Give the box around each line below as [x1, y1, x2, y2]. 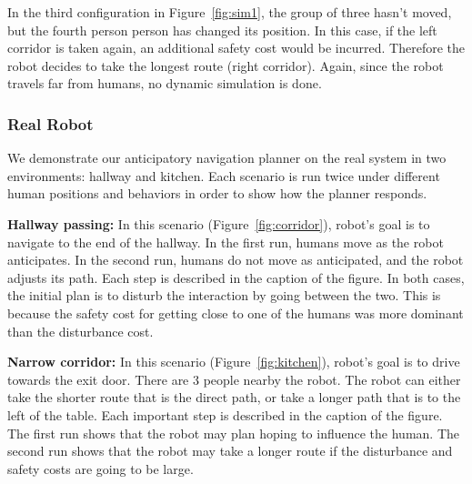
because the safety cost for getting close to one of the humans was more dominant [7, 303, 464, 322]
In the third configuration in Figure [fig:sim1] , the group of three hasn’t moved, [7, 3, 452, 21]
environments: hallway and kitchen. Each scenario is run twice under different [7, 166, 440, 185]
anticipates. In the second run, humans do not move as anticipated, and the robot [7, 250, 464, 269]
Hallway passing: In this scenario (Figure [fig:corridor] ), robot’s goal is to [7, 214, 430, 233]
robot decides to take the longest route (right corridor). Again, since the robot [7, 55, 444, 75]
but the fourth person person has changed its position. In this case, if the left [7, 20, 437, 39]
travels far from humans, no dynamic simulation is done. [7, 74, 322, 93]
